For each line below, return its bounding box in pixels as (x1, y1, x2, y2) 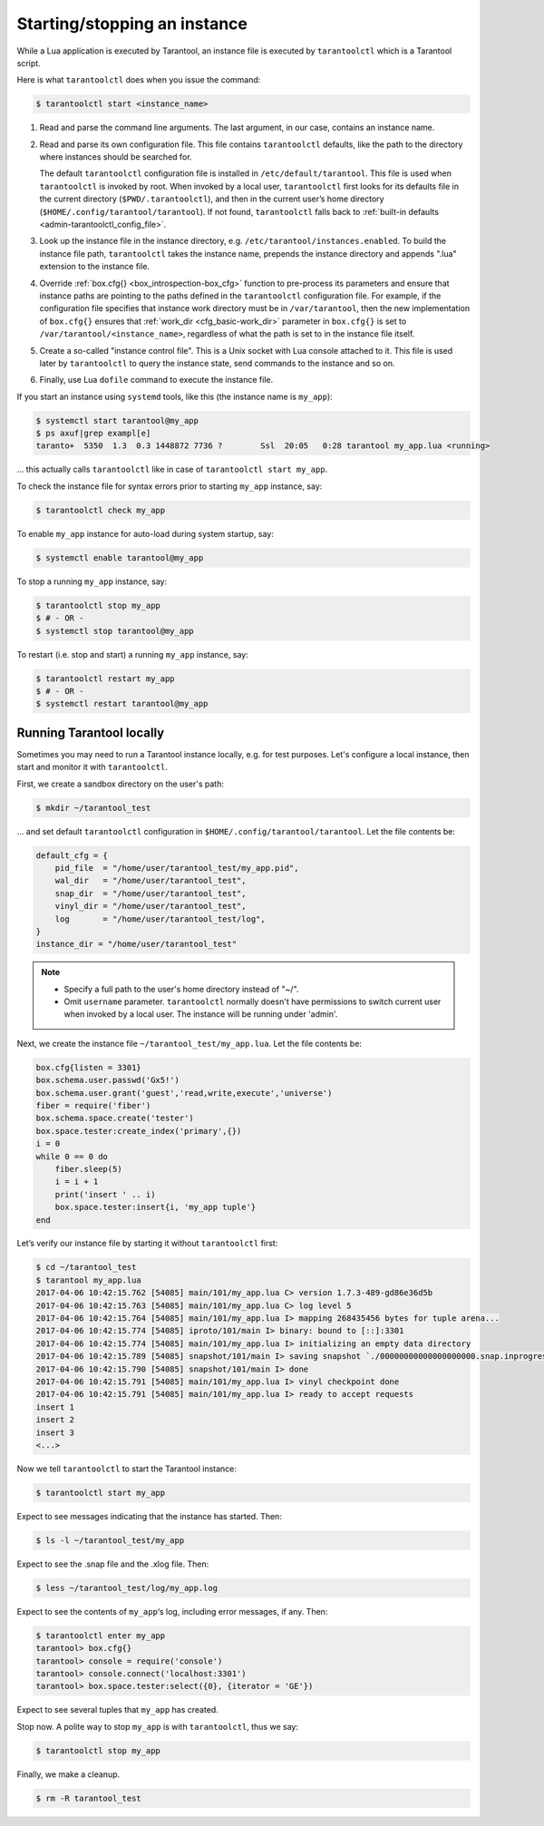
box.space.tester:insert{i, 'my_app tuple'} (54, 1202, 257, 1213)
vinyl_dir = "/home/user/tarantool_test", (54, 901, 247, 912)
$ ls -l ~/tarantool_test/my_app (35, 1535, 185, 1546)
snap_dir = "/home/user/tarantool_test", (54, 888, 247, 898)
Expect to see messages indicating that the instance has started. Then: (16, 1510, 283, 1521)
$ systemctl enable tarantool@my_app (35, 552, 204, 562)
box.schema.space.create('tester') (35, 1113, 194, 1124)
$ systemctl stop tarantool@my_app (35, 626, 194, 636)
